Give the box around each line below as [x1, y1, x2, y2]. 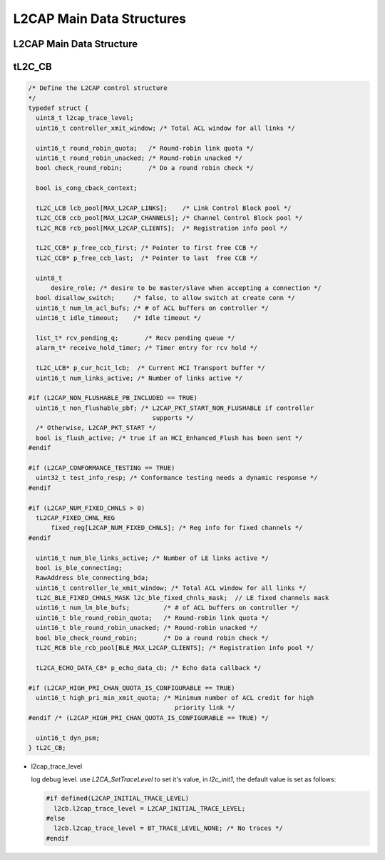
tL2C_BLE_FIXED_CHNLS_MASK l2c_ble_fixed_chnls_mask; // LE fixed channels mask [36, 594, 329, 602]
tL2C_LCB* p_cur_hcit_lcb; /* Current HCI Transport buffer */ [36, 364, 265, 372]
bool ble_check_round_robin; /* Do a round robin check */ [36, 634, 269, 642]
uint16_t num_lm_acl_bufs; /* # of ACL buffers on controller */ [36, 304, 269, 312]
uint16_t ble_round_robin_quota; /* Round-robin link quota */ [36, 614, 269, 621]
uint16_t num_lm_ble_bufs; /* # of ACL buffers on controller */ [36, 604, 299, 612]
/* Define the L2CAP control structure [28, 84, 168, 92]
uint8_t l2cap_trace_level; [36, 114, 134, 122]
